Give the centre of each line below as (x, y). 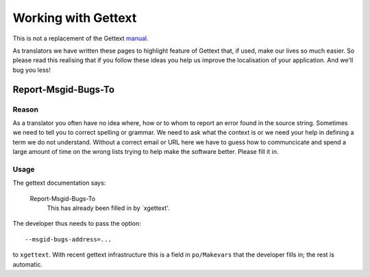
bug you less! (32, 70)
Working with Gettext (75, 18)
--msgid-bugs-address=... (69, 239)
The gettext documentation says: (59, 183)
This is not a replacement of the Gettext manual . (81, 38)
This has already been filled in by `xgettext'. (109, 208)
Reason (26, 109)
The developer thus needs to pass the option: (77, 224)
